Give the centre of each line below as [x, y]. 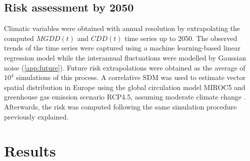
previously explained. [36, 116]
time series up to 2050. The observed [181, 38]
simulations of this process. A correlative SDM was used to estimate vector [131, 77]
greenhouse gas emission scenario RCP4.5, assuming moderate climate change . [125, 97]
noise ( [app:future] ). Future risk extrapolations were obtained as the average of [125, 67]
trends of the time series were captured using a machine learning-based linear [122, 48]
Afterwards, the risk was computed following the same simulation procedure [120, 106]
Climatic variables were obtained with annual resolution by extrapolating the [122, 28]
